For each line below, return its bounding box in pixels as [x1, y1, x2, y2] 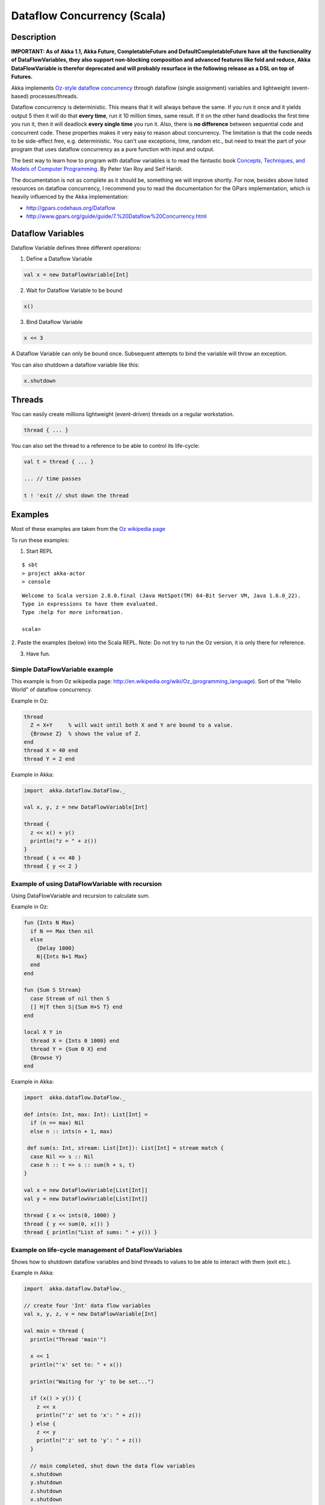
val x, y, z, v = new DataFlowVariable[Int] [23, 1311, 158, 1318]
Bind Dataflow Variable [26, 318, 83, 326]
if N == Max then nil [30, 928, 94, 934]
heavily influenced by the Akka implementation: [11, 193, 129, 200]
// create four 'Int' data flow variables [23, 1302, 151, 1309]
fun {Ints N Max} [23, 919, 75, 926]
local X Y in [23, 1029, 63, 1035]
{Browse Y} [30, 1054, 63, 1061]
